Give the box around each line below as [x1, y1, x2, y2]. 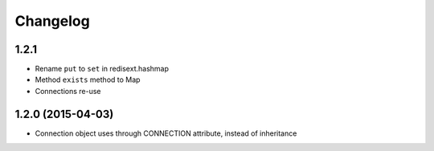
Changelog [14, 12, 90, 30]
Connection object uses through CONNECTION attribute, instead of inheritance [35, 129, 297, 138]
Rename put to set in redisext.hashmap [35, 64, 169, 74]
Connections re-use [35, 86, 101, 96]
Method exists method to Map [35, 75, 141, 84]
